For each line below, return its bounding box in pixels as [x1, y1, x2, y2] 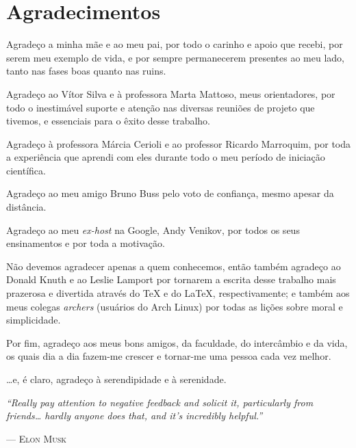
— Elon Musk [6, 431, 67, 445]
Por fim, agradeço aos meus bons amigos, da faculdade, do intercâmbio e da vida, [6, 335, 348, 350]
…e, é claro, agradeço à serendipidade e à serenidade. [6, 372, 227, 386]
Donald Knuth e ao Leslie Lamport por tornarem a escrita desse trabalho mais [6, 272, 336, 287]
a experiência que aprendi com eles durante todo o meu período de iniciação [6, 150, 325, 164]
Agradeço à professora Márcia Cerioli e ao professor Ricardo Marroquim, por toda [6, 136, 351, 150]
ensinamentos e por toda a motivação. [6, 236, 165, 250]
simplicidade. [6, 313, 61, 327]
